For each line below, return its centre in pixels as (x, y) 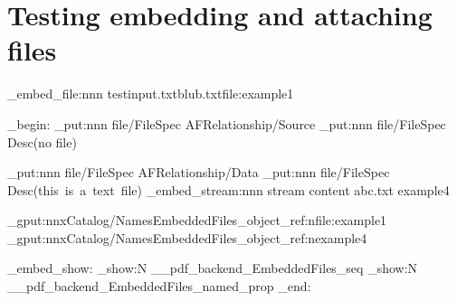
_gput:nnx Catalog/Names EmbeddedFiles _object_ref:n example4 (187, 237)
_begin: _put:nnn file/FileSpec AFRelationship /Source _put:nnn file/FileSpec (227, 123)
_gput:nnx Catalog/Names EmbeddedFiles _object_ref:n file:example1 (197, 220)
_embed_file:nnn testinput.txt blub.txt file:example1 (151, 94)
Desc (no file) (42, 141)
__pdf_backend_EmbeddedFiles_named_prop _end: (159, 286)
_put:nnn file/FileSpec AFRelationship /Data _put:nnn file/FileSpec (199, 172)
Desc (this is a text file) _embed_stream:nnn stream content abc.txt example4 (228, 189)
